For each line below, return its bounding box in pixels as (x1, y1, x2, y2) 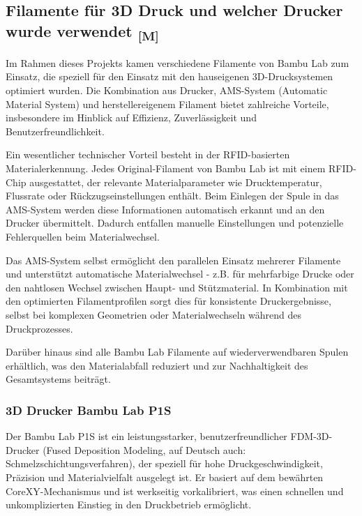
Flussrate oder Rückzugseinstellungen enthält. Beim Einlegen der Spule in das (6, 188, 339, 203)
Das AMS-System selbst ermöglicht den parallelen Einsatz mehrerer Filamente (6, 252, 341, 267)
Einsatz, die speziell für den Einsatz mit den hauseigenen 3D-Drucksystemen (6, 69, 333, 84)
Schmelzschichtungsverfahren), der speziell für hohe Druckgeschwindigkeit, (6, 456, 323, 471)
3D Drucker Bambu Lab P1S (6, 401, 172, 418)
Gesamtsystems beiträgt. (6, 372, 111, 386)
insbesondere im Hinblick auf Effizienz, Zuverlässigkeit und (6, 110, 257, 125)
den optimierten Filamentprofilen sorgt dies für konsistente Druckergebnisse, (6, 294, 331, 308)
